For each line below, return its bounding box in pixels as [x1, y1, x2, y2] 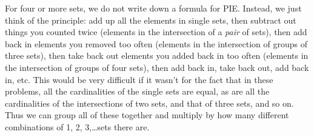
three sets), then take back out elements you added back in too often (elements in [5, 49, 309, 62]
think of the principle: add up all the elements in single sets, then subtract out [5, 13, 296, 26]
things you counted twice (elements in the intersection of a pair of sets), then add [5, 25, 307, 38]
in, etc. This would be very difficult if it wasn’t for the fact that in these [5, 73, 273, 85]
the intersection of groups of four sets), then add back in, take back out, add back [5, 61, 309, 73]
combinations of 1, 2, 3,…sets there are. [5, 120, 150, 133]
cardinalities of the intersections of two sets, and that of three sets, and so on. [5, 96, 294, 109]
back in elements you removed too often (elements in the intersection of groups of [5, 37, 307, 50]
